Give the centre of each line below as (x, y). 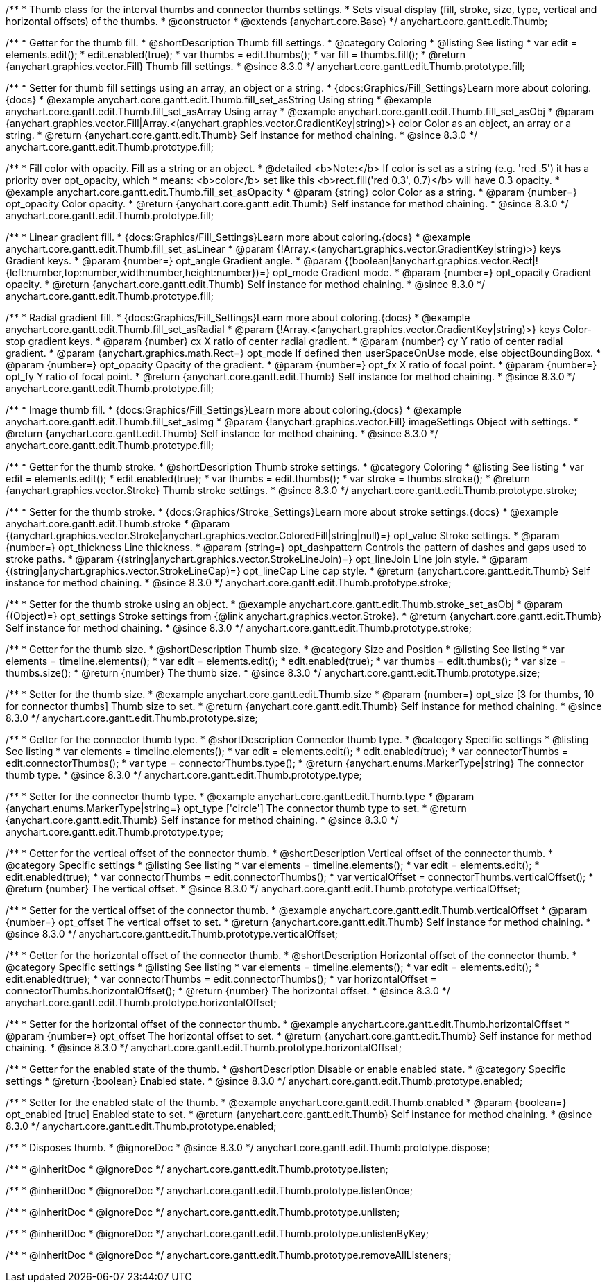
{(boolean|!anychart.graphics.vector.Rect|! (441, 261)
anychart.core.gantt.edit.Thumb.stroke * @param (118, 524)
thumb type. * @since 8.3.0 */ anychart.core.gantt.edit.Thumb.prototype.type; (184, 775)
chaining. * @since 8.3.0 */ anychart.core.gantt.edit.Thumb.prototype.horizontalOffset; (204, 1048)
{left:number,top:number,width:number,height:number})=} (138, 272)
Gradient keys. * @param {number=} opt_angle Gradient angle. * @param (174, 261)
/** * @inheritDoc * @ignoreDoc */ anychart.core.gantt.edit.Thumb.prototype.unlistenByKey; (217, 1234)
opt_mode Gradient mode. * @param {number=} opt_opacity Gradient (432, 272)
